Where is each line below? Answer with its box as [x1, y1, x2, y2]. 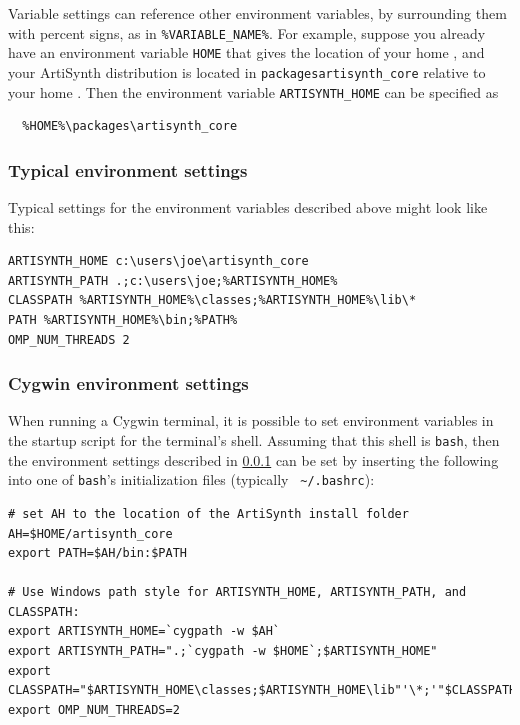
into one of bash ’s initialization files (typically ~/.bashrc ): [8, 469, 375, 490]
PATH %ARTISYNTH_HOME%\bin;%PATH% [8, 313, 238, 327]
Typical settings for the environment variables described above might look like [8, 197, 488, 218]
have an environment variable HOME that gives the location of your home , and [8, 42, 485, 63]
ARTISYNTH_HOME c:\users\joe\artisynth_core [8, 254, 309, 269]
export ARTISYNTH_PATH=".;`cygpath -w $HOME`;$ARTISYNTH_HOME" [8, 644, 438, 659]
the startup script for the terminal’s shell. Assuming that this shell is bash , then [8, 430, 500, 450]
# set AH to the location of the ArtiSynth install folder [8, 506, 409, 521]
